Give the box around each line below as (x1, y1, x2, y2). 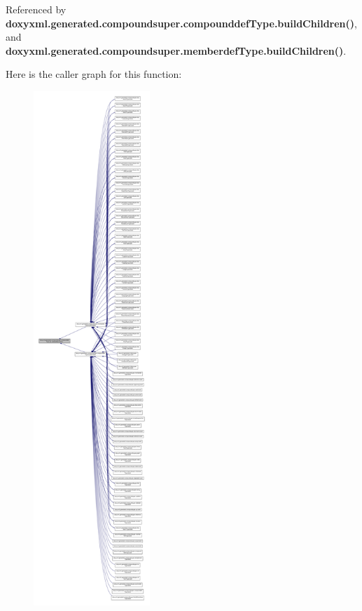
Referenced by (6, 2, 67, 16)
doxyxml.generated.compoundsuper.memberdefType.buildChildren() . (6, 43, 347, 58)
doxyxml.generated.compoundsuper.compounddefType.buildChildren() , (6, 15, 357, 30)
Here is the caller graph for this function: (6, 67, 182, 81)
